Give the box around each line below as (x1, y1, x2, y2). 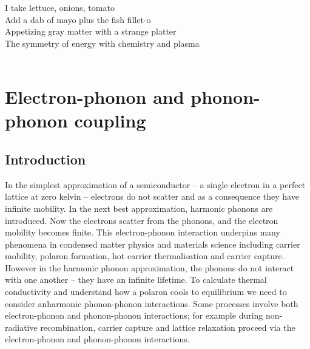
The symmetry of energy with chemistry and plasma (5, 36, 200, 49)
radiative (5, 320, 38, 333)
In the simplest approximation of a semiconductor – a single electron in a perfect (5, 178, 306, 191)
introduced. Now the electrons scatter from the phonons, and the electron (5, 214, 278, 226)
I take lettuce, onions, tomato (5, 1, 115, 13)
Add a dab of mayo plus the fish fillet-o (5, 13, 151, 25)
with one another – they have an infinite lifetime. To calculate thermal (5, 273, 267, 286)
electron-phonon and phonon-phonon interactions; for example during (5, 309, 263, 322)
